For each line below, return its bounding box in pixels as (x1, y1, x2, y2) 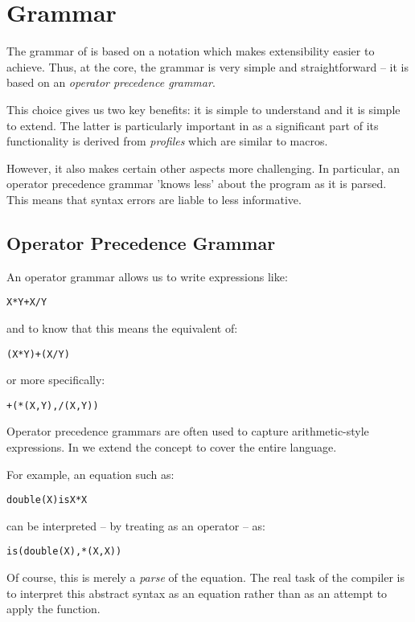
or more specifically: (6, 371, 105, 388)
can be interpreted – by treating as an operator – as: (6, 517, 265, 534)
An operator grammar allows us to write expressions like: (6, 268, 288, 284)
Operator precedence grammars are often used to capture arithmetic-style (6, 423, 369, 440)
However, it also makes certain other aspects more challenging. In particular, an (6, 159, 400, 176)
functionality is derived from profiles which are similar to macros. (6, 133, 328, 149)
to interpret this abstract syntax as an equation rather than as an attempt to (6, 584, 388, 601)
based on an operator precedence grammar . (6, 74, 216, 91)
